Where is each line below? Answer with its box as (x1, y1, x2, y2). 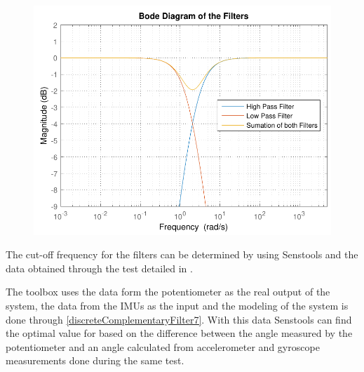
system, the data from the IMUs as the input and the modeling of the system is (6, 298, 349, 313)
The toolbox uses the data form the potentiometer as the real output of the (6, 284, 330, 299)
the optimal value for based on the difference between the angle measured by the (6, 326, 353, 340)
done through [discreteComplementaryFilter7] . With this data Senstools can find (6, 312, 352, 326)
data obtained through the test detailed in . (6, 260, 193, 275)
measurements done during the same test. (6, 353, 184, 368)
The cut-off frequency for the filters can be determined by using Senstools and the (6, 247, 358, 262)
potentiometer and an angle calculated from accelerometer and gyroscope (6, 339, 320, 354)
